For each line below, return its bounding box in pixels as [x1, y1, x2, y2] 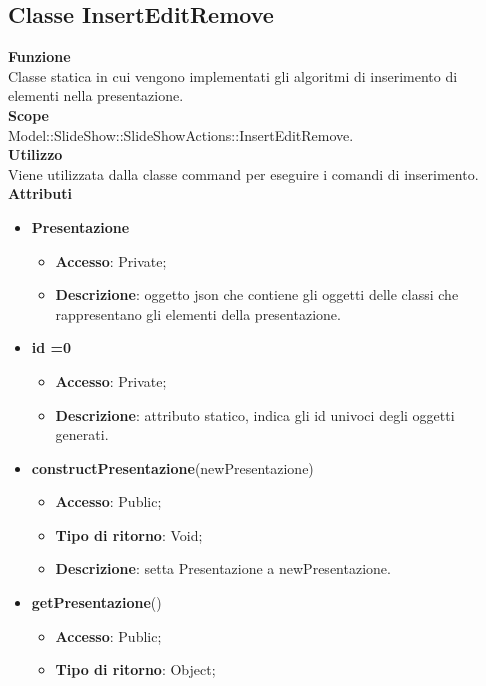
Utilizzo [8, 144, 63, 165]
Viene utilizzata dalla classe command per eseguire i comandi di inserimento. [8, 163, 479, 184]
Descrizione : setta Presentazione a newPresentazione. [55, 558, 391, 579]
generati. [55, 424, 109, 445]
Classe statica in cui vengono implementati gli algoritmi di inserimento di [8, 65, 458, 86]
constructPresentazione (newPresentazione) [31, 457, 314, 478]
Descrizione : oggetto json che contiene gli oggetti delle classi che [55, 284, 459, 305]
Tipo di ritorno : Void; [55, 524, 203, 545]
